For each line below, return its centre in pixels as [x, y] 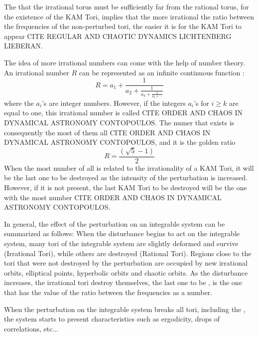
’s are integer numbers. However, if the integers [114, 103]
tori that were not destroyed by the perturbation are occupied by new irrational [126, 263]
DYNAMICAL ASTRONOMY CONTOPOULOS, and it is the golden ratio [120, 142]
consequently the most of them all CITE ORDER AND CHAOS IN [107, 132]
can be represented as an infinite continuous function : [162, 72]
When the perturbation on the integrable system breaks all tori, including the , [125, 309]
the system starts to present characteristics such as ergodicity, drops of [112, 319]
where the [19, 103]
